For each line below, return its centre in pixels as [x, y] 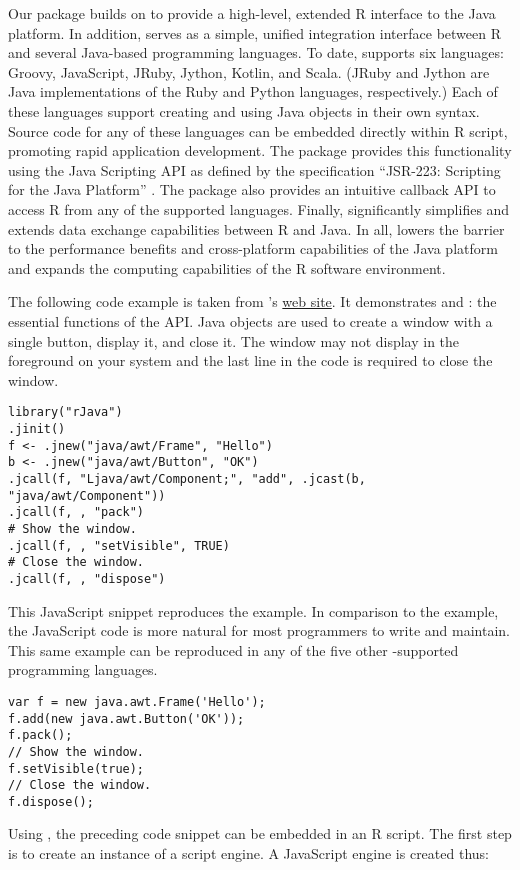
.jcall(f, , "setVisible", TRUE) [119, 545]
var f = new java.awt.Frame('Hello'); [137, 701]
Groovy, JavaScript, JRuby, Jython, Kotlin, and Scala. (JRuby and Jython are [249, 71]
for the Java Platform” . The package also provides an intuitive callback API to [252, 189]
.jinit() [37, 428]
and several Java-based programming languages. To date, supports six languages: [256, 52]
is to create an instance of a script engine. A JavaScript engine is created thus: [248, 853]
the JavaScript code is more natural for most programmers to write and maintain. [259, 630]
